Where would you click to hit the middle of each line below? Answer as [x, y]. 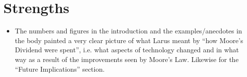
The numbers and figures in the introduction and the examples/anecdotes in [128, 31]
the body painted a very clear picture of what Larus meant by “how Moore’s [129, 40]
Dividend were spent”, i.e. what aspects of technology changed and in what [127, 50]
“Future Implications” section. [60, 69]
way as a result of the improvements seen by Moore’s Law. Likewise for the [127, 59]
